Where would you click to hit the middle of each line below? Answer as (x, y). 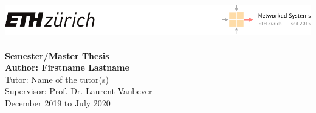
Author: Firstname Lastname (67, 67)
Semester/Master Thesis (57, 55)
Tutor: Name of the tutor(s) (57, 79)
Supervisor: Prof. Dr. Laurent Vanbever (79, 91)
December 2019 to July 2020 (58, 102)
